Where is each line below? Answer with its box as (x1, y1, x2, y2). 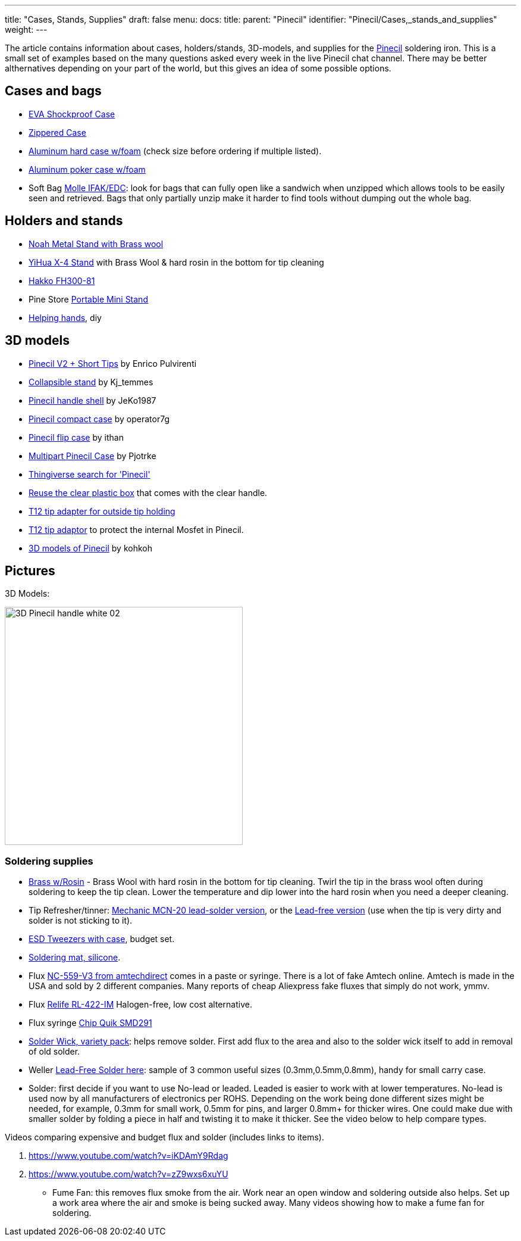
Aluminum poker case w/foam (29, 164, 146, 174)
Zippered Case (29, 127, 86, 138)
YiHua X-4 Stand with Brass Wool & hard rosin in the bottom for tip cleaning (29, 257, 324, 267)
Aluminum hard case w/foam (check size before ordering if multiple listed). (29, 145, 322, 156)
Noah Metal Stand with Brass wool (29, 238, 164, 249)
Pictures (5, 563, 55, 578)
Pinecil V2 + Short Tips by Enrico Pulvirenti (29, 358, 197, 369)
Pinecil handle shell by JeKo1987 (29, 395, 156, 406)
